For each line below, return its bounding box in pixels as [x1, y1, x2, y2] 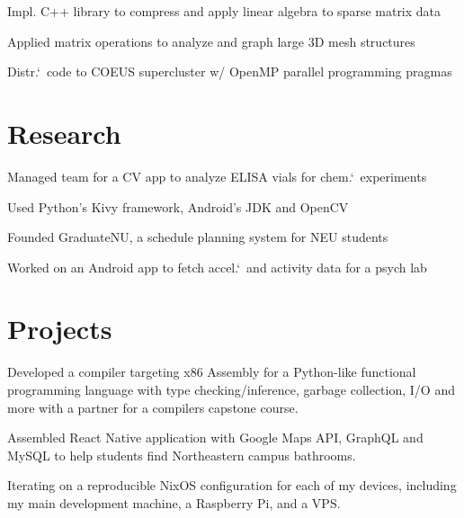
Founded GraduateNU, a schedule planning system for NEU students [7, 228, 388, 246]
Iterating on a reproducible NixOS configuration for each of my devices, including [7, 476, 457, 495]
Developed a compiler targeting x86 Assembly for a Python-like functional [7, 362, 416, 381]
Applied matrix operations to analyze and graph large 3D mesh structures [7, 31, 415, 50]
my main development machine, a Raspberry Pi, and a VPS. [7, 493, 341, 512]
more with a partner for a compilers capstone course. [7, 397, 299, 416]
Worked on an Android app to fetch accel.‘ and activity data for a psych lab [7, 257, 427, 276]
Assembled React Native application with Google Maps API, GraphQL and [7, 428, 424, 447]
